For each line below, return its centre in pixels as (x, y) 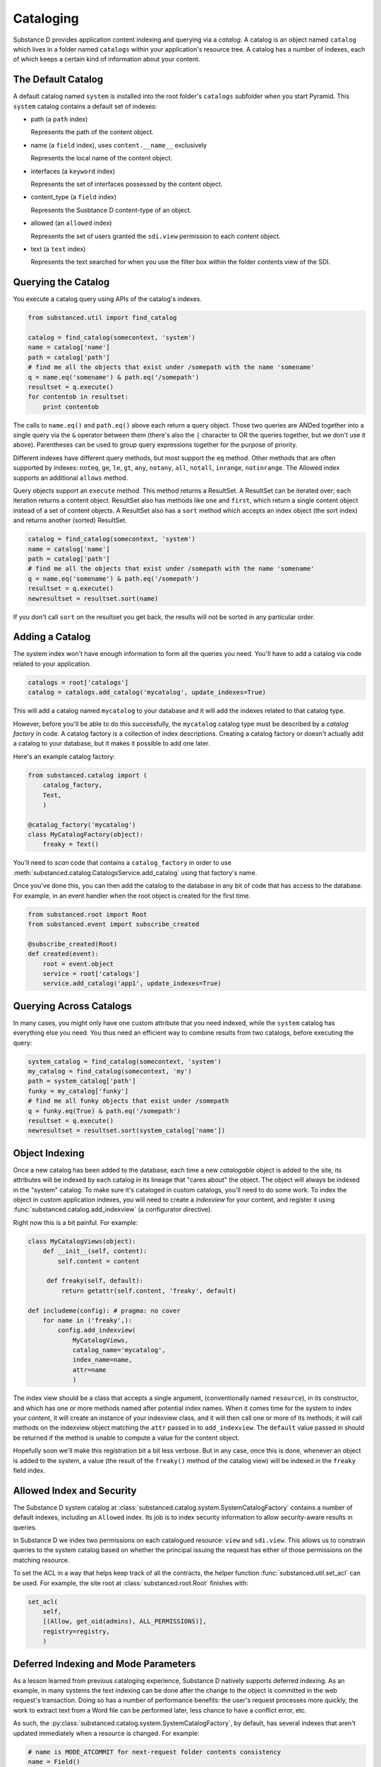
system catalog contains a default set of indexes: (85, 106)
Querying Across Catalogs (72, 1006)
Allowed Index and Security (75, 1490)
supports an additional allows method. (71, 478)
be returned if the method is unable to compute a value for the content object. (126, 1438)
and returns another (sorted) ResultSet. (70, 520)
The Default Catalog (58, 80)
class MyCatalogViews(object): (82, 1241)
